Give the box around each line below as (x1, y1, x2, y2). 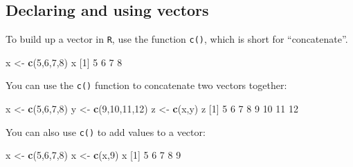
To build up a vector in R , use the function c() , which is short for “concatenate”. (6, 32, 348, 46)
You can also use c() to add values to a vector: (6, 124, 206, 139)
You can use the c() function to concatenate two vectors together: (6, 78, 287, 92)
